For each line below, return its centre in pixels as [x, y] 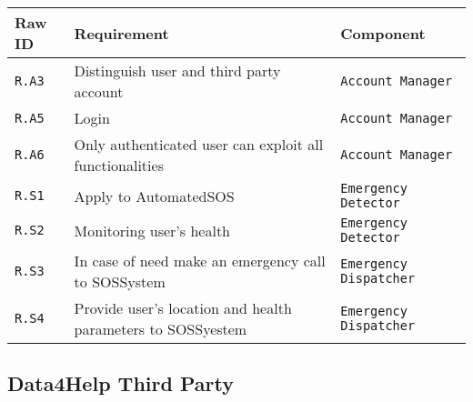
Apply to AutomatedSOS [154, 196]
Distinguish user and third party [177, 70]
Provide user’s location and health [183, 308]
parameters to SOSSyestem [161, 329]
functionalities [119, 165]
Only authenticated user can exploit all [199, 144]
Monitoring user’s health [152, 230]
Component [383, 33]
